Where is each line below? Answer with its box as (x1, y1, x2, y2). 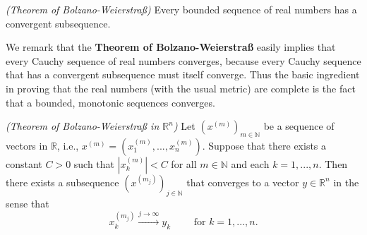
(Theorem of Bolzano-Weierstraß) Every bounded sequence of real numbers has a (6, 2, 357, 16)
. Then (318, 156, 348, 171)
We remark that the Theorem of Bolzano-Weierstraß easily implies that (6, 40, 336, 54)
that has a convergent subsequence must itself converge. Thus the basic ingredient (6, 67, 360, 82)
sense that (6, 195, 49, 210)
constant (6, 156, 42, 171)
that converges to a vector (186, 174, 299, 189)
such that (73, 156, 115, 171)
